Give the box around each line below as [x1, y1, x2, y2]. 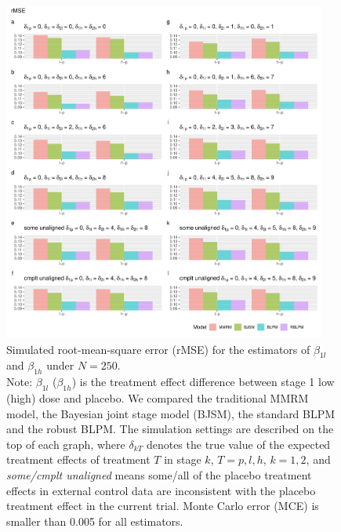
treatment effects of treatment [6, 451, 151, 468]
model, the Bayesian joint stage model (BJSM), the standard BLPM [6, 405, 336, 421]
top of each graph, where [6, 435, 125, 452]
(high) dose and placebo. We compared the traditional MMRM [6, 390, 309, 406]
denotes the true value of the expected [146, 435, 331, 452]
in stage [164, 451, 201, 468]
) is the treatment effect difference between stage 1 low [71, 373, 335, 390]
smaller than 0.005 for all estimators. [6, 512, 183, 529]
